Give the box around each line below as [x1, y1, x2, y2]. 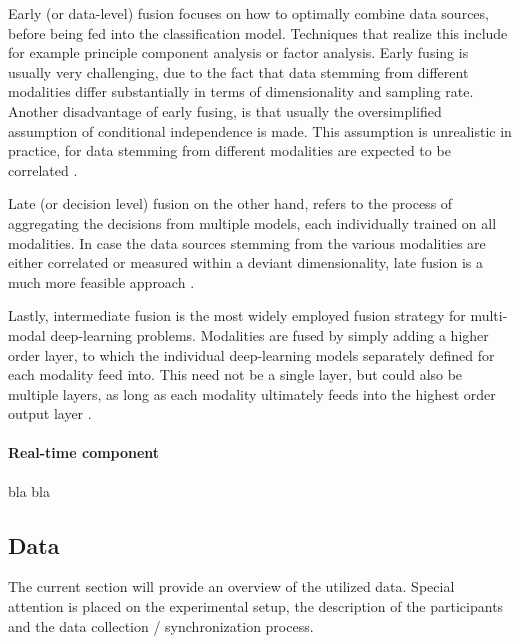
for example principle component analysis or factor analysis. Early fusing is [8, 42, 469, 63]
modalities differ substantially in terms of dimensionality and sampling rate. [8, 81, 474, 102]
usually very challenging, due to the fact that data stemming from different [8, 61, 469, 82]
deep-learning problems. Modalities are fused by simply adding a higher [50, 324, 489, 345]
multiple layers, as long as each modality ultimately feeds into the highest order [8, 383, 496, 404]
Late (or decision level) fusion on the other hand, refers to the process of [8, 193, 453, 214]
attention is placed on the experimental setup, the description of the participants [8, 596, 504, 617]
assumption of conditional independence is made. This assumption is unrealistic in [8, 120, 512, 141]
